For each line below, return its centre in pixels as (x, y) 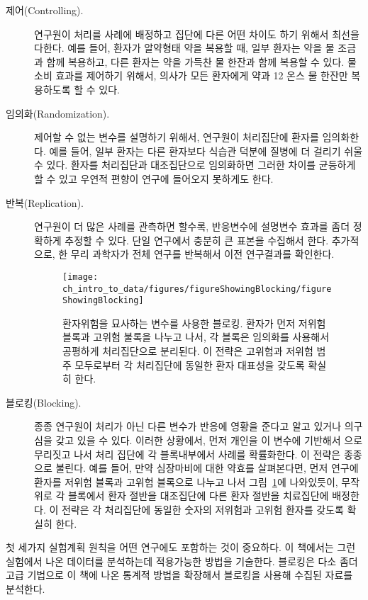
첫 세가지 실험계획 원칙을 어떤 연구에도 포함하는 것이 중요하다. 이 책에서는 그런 (181, 547)
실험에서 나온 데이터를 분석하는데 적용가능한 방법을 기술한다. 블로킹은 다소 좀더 (182, 561)
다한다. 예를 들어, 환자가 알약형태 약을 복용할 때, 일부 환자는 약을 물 (184, 48)
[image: (80, 277)
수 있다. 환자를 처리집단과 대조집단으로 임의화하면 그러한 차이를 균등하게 (195, 165)
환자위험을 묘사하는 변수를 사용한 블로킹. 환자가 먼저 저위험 (194, 323)
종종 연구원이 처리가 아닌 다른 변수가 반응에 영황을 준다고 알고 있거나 (188, 426)
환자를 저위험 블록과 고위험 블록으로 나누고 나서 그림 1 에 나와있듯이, (186, 481)
